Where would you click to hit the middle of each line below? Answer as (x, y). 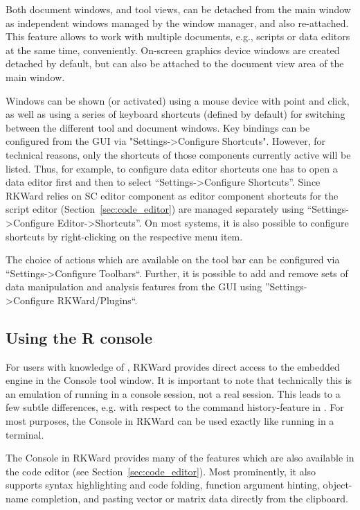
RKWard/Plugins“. (97, 300)
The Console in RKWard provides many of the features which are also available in (180, 458)
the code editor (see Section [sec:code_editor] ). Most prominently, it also (161, 471)
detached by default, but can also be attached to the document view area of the (175, 63)
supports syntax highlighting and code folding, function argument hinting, (163, 485)
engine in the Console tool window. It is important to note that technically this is (179, 380)
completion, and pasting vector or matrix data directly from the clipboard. (190, 499)
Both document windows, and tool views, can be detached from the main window (178, 9)
